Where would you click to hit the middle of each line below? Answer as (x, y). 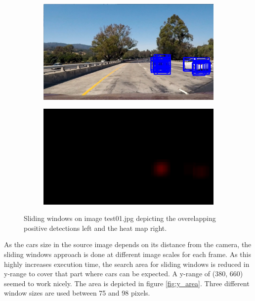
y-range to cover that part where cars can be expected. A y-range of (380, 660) (124, 274)
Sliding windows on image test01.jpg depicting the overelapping (120, 218)
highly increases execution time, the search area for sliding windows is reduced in (127, 264)
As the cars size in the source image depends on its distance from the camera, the (128, 244)
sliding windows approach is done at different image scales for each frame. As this (127, 254)
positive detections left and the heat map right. (95, 228)
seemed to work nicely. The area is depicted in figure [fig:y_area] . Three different (127, 283)
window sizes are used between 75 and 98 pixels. (77, 293)
